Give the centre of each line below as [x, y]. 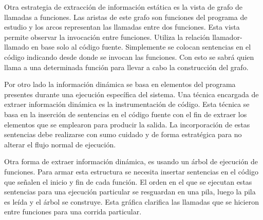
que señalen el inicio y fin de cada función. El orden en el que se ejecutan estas [128, 181]
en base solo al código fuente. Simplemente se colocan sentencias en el [141, 47]
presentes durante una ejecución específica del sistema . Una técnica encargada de [131, 94]
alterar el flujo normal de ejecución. [60, 144]
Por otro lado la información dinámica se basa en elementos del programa [120, 84]
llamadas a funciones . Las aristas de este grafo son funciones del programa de [126, 17]
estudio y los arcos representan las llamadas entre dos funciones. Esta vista [122, 27]
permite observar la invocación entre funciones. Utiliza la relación [107, 37]
